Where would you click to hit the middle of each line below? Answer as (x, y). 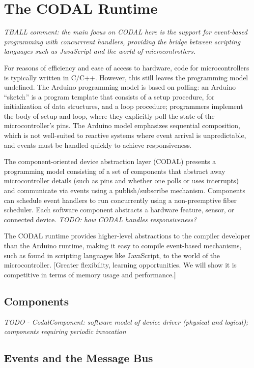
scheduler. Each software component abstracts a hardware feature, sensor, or (119, 210)
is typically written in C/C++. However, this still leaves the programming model (126, 77)
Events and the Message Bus (79, 358)
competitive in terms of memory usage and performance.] (90, 274)
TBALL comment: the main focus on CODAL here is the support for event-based (126, 32)
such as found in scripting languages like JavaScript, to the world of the (112, 255)
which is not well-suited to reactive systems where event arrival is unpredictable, (125, 135)
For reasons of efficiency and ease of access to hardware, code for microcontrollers (127, 67)
